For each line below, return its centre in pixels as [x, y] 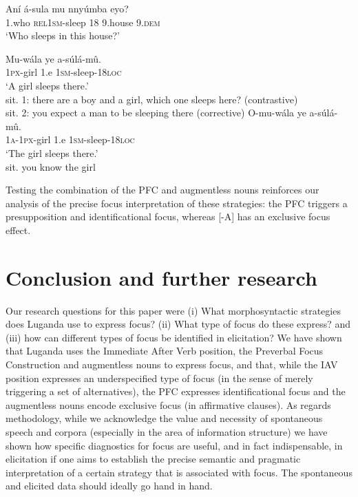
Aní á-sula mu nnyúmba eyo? [67, 8]
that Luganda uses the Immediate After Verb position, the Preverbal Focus [165, 351]
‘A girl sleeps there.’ [47, 85]
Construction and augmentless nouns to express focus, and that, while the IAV [172, 364]
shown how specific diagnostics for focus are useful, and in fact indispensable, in [174, 445]
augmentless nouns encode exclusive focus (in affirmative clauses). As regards [168, 404]
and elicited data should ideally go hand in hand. [109, 486]
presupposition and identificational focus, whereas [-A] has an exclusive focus [168, 216]
